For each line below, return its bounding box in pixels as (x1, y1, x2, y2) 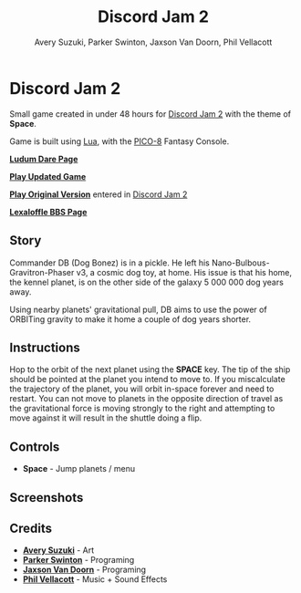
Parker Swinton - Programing (22, 555, 135, 566)
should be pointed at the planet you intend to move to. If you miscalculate (9, 374, 285, 385)
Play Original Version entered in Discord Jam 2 (9, 189, 188, 200)
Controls (9, 439, 60, 454)
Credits (9, 520, 53, 536)
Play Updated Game (9, 171, 87, 182)
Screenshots (9, 490, 84, 505)
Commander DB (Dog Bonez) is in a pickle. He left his (9, 257, 210, 268)
